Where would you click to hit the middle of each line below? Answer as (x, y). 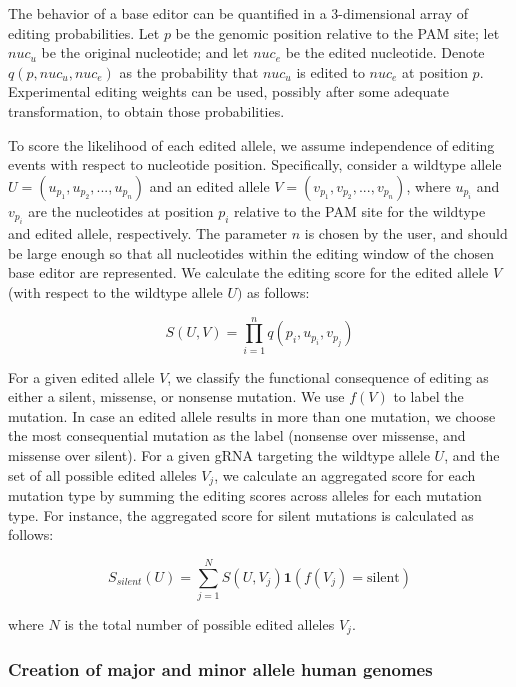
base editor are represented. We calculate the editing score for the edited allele (248, 272)
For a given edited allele (81, 376)
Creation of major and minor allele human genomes (220, 669)
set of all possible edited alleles (102, 474)
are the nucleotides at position (121, 210)
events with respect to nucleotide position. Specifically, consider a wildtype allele (255, 164)
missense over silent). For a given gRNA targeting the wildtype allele (219, 455)
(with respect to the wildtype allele (115, 291)
